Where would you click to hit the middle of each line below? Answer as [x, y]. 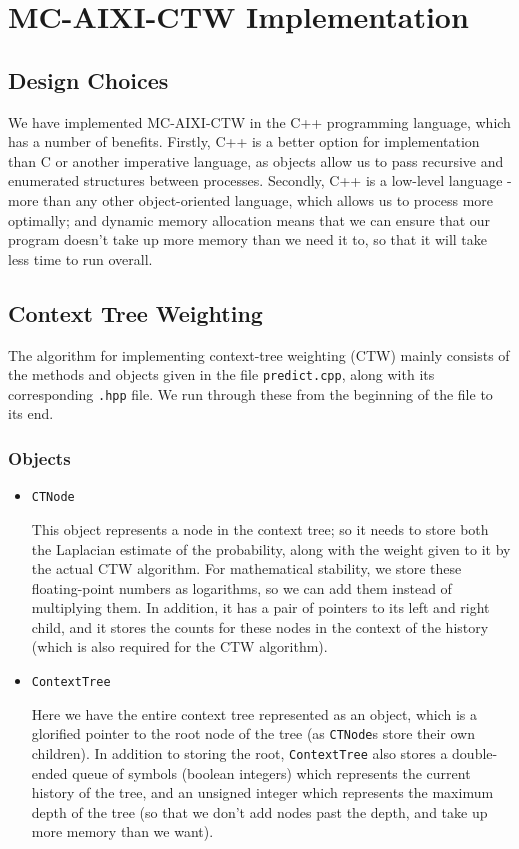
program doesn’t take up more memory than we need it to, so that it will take [247, 239]
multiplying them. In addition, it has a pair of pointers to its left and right [260, 607]
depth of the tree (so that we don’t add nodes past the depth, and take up [259, 811]
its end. [31, 413]
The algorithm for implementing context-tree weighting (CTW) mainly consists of [259, 354]
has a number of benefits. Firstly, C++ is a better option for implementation [244, 141]
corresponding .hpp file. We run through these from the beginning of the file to [250, 393]
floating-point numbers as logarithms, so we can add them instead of [241, 587]
